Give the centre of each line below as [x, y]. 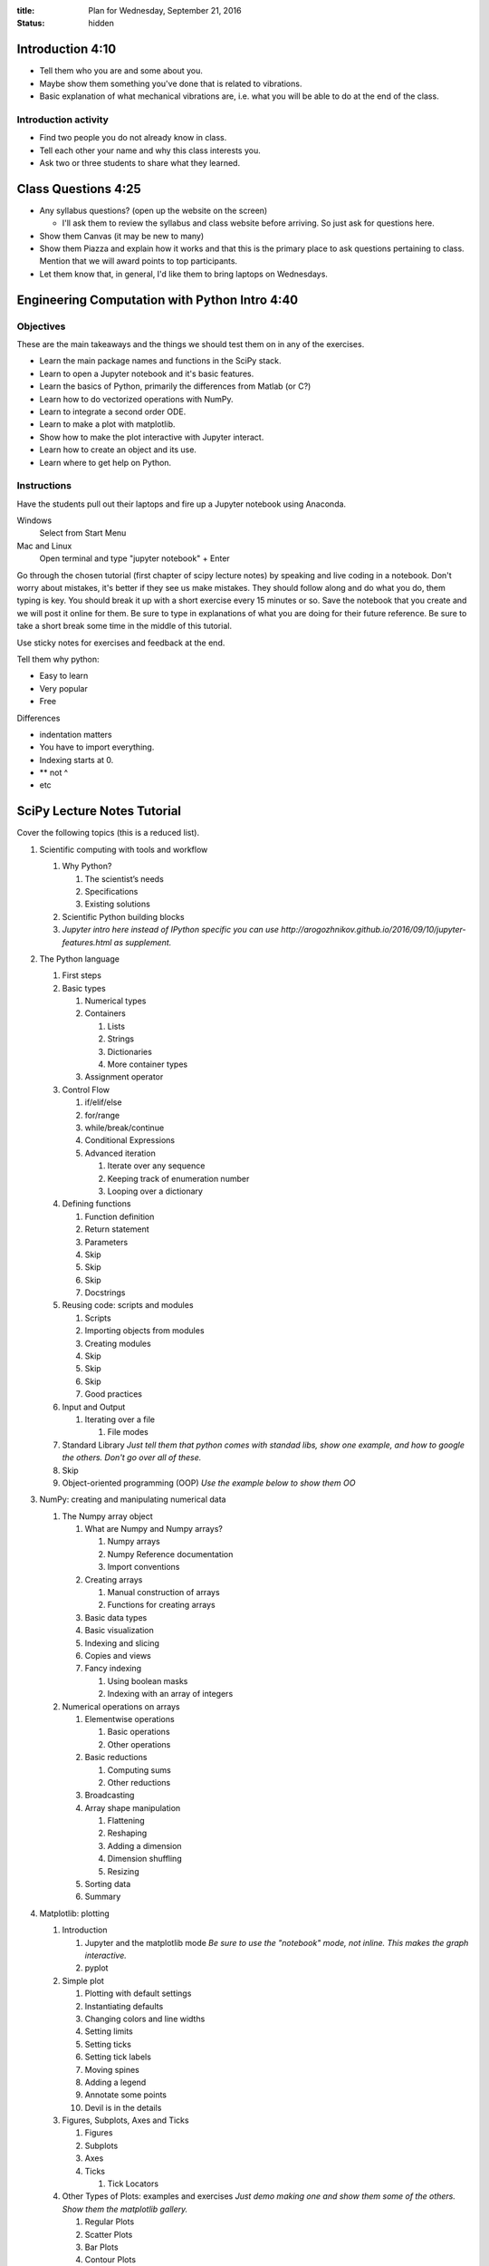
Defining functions [96, 1204]
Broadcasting [110, 1796]
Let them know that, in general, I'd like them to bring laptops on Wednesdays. [183, 274]
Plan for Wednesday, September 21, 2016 [165, 10]
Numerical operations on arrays [121, 1706]
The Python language [79, 959]
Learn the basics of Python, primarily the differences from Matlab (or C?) [175, 386]
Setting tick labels [118, 2057]
